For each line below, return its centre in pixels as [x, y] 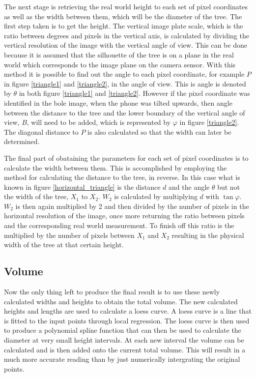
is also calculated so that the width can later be [159, 131]
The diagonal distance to [41, 131]
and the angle [189, 187]
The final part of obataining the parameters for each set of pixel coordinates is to [126, 158]
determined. [22, 141]
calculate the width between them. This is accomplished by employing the [115, 167]
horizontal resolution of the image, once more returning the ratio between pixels [124, 216]
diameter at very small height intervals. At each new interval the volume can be [124, 340]
